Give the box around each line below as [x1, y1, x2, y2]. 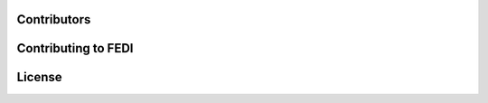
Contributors [16, 12, 91, 27]
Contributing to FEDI [16, 41, 135, 56]
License [16, 70, 62, 85]
